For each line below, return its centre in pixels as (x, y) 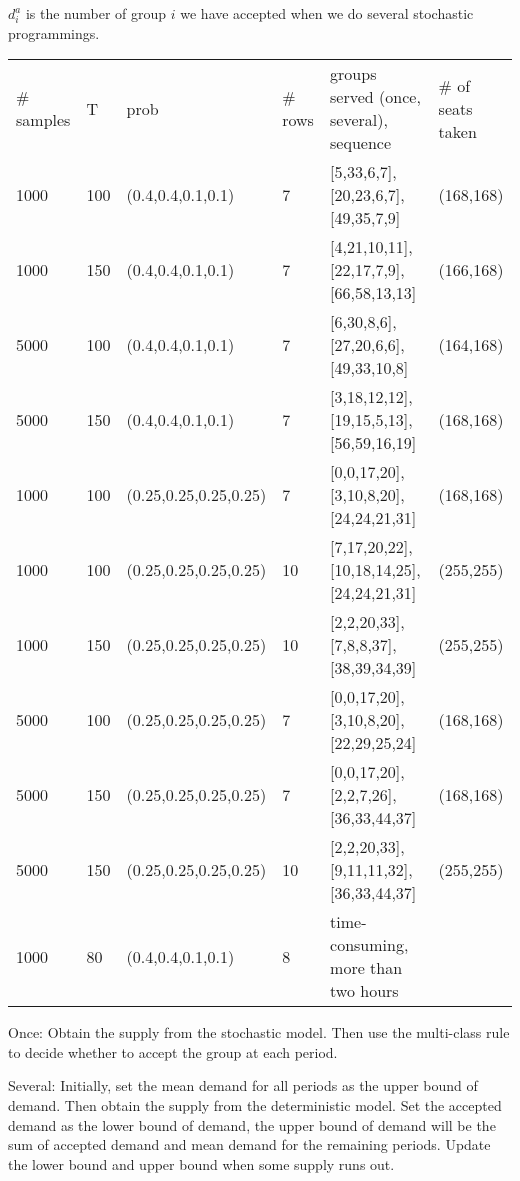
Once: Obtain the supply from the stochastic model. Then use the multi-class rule (259, 1032)
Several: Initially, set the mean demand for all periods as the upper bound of (243, 1085)
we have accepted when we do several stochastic (327, 13)
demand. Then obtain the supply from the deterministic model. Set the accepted (255, 1104)
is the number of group (96, 13)
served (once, (375, 97)
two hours (364, 991)
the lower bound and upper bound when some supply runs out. (201, 1163)
